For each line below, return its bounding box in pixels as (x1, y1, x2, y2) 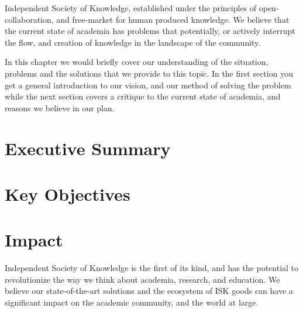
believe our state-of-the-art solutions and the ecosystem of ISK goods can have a (5, 284, 293, 297)
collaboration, (5, 13, 54, 25)
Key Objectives (5, 181, 130, 205)
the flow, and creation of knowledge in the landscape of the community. (5, 36, 261, 48)
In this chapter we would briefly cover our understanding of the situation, (5, 56, 268, 68)
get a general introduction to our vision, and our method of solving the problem (5, 78, 291, 91)
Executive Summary (5, 136, 171, 160)
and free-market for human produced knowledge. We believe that (56, 13, 290, 25)
